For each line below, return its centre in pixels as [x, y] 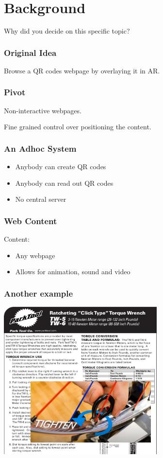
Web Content [31, 220]
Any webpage [35, 255]
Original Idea [30, 52]
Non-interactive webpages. [43, 110]
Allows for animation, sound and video [73, 272]
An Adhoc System [40, 148]
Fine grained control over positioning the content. [78, 127]
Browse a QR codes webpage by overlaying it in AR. [82, 70]
